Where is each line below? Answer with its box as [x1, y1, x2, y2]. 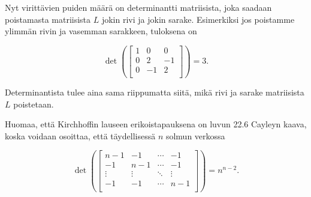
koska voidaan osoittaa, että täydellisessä [5, 129, 156, 142]
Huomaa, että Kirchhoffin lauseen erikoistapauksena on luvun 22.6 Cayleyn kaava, [5, 118, 307, 130]
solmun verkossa [165, 129, 225, 142]
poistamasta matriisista [5, 13, 91, 25]
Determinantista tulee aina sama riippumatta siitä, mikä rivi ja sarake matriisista [5, 85, 304, 98]
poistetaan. [13, 97, 54, 110]
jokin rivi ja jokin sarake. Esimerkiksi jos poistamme [101, 13, 295, 25]
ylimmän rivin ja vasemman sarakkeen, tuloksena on [5, 25, 197, 37]
